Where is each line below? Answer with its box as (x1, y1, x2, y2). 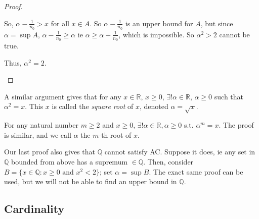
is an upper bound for (125, 18, 193, 28)
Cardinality (4, 201, 65, 216)
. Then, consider (143, 156, 194, 167)
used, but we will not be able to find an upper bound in (4, 176, 177, 187)
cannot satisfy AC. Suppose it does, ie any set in (104, 146, 255, 157)
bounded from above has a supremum (11, 156, 128, 167)
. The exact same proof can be (149, 166, 243, 177)
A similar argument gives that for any (4, 91, 121, 101)
